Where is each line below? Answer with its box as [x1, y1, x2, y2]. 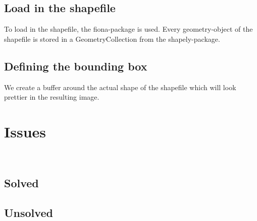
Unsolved [4, 204, 53, 220]
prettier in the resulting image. [4, 92, 99, 102]
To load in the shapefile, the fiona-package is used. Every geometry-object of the [4, 24, 253, 34]
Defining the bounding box [4, 58, 147, 73]
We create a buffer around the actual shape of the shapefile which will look [4, 82, 236, 92]
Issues [4, 121, 46, 141]
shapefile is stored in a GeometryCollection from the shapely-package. [4, 33, 220, 44]
